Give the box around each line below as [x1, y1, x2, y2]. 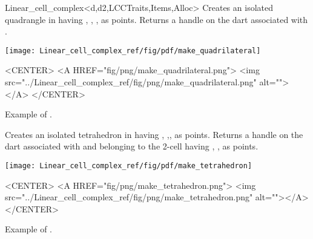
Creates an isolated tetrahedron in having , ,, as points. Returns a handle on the [5, 128, 303, 140]
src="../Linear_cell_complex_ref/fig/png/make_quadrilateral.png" [5, 76, 257, 88]
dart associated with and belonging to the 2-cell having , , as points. [5, 140, 259, 152]
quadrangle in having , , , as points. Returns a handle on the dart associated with [5, 13, 308, 25]
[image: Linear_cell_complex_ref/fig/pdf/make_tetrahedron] [5, 162, 252, 170]
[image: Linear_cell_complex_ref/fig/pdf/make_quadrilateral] [5, 46, 261, 55]
